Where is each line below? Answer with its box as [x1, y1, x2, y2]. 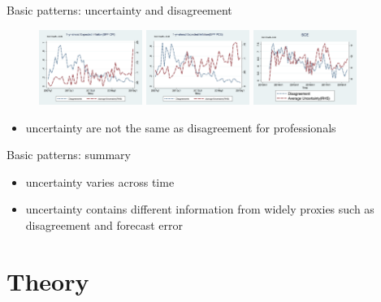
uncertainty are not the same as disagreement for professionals [25, 119, 336, 136]
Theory [6, 264, 89, 297]
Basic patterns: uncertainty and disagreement [6, 2, 232, 18]
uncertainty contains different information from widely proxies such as [25, 201, 375, 218]
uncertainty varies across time [25, 173, 175, 190]
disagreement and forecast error [25, 217, 184, 234]
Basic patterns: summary [6, 146, 131, 163]
